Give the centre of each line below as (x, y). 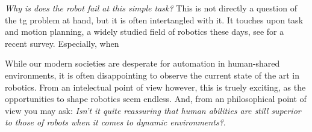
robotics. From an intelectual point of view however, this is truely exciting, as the (155, 87)
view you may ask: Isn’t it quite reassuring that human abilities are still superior (153, 110)
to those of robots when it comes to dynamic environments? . (115, 122)
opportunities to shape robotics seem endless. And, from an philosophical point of (156, 99)
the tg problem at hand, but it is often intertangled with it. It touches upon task (154, 19)
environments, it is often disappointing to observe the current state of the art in (152, 75)
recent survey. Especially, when (62, 43)
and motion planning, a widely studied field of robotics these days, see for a (145, 31)
